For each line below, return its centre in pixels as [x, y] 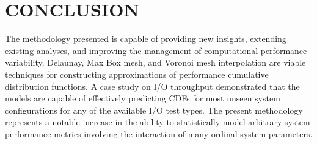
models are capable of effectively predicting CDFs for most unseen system [143, 98]
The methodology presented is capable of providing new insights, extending [146, 39]
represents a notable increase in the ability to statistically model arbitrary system [158, 122]
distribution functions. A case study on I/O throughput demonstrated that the [152, 86]
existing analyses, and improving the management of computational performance [156, 50]
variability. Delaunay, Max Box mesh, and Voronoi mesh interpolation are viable [155, 62]
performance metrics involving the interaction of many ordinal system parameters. [159, 133]
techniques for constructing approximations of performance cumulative [137, 74]
